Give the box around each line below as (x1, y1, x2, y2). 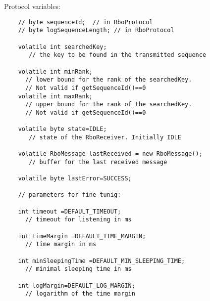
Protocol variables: (4, 1, 60, 11)
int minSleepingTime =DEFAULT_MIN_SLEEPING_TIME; (18, 257, 185, 264)
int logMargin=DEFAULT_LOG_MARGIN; (18, 282, 135, 289)
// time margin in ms (25, 241, 97, 248)
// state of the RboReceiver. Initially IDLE (29, 133, 181, 141)
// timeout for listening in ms (25, 216, 132, 223)
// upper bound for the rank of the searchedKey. (25, 101, 192, 108)
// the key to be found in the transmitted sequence (29, 51, 207, 59)
